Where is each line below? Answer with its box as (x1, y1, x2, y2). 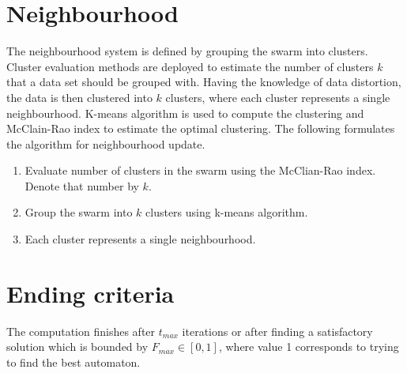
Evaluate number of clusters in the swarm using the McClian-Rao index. (24, 162, 376, 179)
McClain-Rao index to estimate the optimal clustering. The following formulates (6, 120, 395, 137)
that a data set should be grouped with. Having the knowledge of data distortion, (6, 73, 401, 90)
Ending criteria (6, 277, 175, 309)
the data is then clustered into (6, 89, 153, 105)
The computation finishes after (6, 322, 156, 339)
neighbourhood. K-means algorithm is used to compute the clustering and (6, 104, 364, 121)
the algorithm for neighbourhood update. (6, 135, 205, 152)
